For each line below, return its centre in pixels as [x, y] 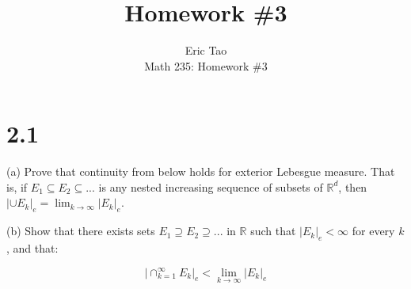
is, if [17, 186]
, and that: [32, 248]
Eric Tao [206, 50]
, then [353, 186]
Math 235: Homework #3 [206, 65]
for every [373, 231]
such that [273, 231]
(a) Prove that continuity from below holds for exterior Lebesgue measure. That [201, 171]
